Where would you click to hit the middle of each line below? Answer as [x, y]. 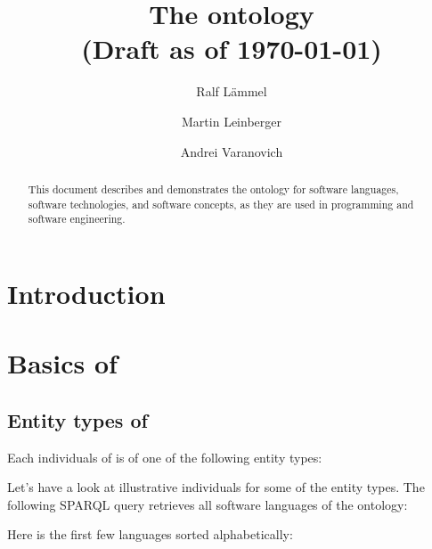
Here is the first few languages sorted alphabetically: [150, 534]
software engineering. [77, 219]
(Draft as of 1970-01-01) [232, 49]
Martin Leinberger [232, 121]
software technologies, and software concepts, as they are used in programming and [221, 204]
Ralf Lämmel [232, 91]
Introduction [86, 293]
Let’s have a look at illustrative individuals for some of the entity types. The [216, 487]
